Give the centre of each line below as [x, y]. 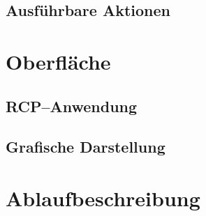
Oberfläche [58, 61]
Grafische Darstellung [86, 147]
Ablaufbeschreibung [103, 198]
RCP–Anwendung [72, 106]
